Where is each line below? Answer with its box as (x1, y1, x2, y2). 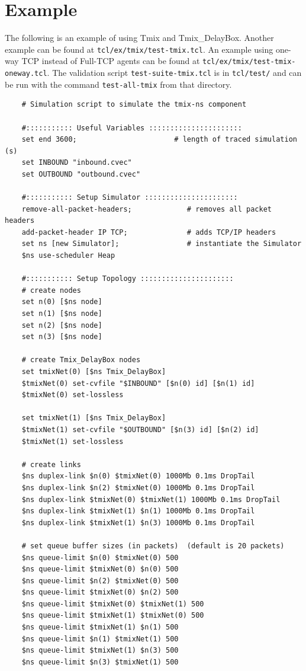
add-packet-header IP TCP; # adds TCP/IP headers (21, 228, 276, 237)
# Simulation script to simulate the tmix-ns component (21, 100, 247, 109)
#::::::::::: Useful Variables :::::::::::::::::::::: (21, 123, 242, 132)
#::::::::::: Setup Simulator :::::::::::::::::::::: (21, 193, 238, 202)
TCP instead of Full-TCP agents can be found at (21, 55, 200, 67)
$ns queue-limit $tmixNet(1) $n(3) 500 (21, 646, 179, 655)
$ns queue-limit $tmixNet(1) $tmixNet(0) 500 (21, 611, 204, 620)
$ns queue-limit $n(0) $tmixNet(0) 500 (21, 553, 179, 562)
